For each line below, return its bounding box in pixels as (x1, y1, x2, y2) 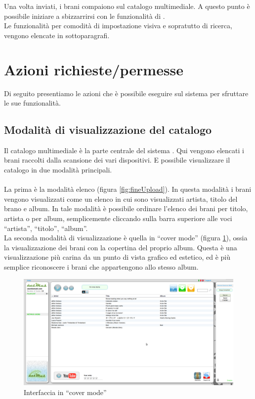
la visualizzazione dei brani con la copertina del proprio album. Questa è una (4, 242, 237, 252)
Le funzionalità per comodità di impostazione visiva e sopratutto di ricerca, (4, 20, 232, 31)
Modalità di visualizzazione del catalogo (4, 122, 212, 137)
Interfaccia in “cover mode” (24, 387, 107, 397)
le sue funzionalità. (4, 98, 61, 108)
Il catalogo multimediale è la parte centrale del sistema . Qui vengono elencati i (4, 145, 244, 155)
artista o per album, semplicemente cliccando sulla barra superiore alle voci (4, 213, 232, 224)
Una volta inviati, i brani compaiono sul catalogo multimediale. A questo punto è (4, 1, 250, 11)
